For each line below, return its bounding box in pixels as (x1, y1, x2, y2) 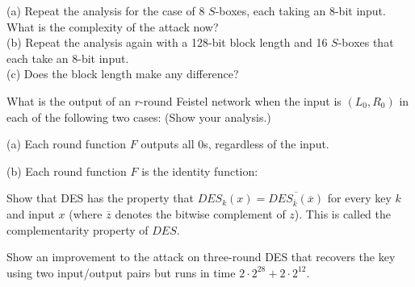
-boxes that (337, 34, 394, 51)
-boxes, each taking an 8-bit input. (215, 2, 386, 19)
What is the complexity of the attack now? (6, 18, 219, 35)
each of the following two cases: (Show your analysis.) (6, 108, 271, 125)
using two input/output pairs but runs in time (6, 264, 236, 281)
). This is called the (294, 206, 391, 223)
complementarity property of (6, 221, 149, 238)
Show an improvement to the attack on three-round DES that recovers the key (6, 248, 396, 265)
